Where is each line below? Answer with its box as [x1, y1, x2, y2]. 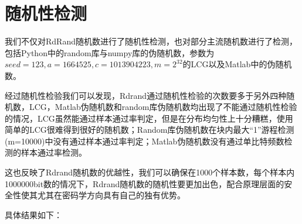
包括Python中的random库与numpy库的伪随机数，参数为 [5, 46, 215, 58]
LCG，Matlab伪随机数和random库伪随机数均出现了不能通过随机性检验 [29, 101, 297, 113]
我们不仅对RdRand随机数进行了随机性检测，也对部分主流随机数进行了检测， [5, 35, 297, 47]
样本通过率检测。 [21, 146, 87, 158]
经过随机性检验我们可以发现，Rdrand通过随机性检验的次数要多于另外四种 [5, 89, 287, 101]
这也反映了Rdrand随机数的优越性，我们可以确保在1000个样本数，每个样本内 [5, 166, 295, 178]
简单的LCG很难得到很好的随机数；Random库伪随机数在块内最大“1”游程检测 [5, 123, 294, 136]
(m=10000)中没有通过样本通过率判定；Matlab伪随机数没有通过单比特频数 [5, 135, 284, 147]
